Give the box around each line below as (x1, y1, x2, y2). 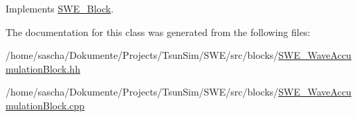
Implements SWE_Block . (6, 1, 114, 15)
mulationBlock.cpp (6, 98, 85, 112)
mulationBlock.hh (6, 61, 80, 75)
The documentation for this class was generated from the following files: (6, 24, 311, 39)
